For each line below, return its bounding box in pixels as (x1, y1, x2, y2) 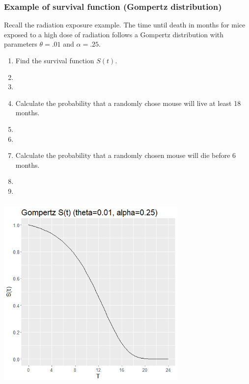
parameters (4, 39, 37, 49)
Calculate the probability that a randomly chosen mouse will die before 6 (15, 150, 236, 160)
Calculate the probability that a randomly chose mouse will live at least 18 (15, 98, 241, 108)
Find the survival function (15, 55, 94, 65)
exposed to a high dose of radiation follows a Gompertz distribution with (4, 29, 224, 39)
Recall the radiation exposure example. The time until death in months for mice (4, 20, 246, 30)
